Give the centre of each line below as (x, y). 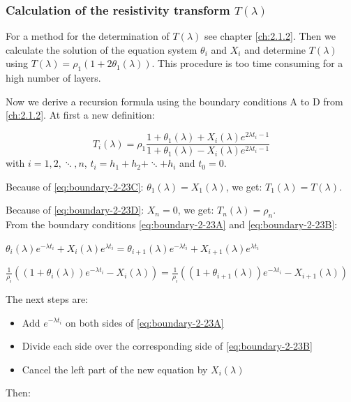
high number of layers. (53, 78)
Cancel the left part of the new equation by (115, 369)
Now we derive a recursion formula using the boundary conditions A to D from (174, 101)
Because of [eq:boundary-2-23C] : (75, 186)
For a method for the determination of (88, 36)
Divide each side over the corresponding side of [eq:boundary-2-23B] (167, 346)
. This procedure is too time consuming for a (247, 63)
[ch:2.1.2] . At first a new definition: (80, 115)
